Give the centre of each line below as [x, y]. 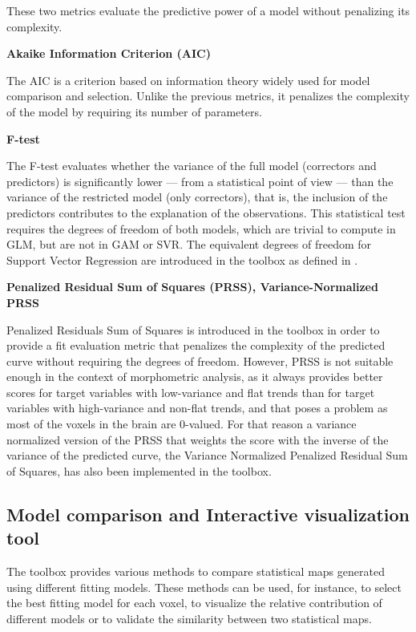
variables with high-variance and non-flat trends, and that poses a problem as [197, 408]
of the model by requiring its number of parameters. [134, 111]
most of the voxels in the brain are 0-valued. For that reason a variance [182, 424]
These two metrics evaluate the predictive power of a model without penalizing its [208, 10]
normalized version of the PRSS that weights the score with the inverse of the [198, 439]
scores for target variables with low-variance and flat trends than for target [191, 392]
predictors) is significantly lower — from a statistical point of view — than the [200, 181]
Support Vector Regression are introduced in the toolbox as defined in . [182, 259]
